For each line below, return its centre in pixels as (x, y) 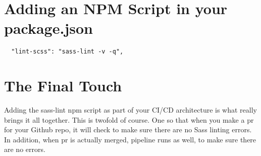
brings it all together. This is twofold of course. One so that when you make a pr (129, 119)
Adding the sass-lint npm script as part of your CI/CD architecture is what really (130, 110)
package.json (48, 28)
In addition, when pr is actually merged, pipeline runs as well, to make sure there (130, 139)
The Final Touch (63, 86)
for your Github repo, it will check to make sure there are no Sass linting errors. (128, 129)
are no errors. (25, 149)
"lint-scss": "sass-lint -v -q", (67, 52)
